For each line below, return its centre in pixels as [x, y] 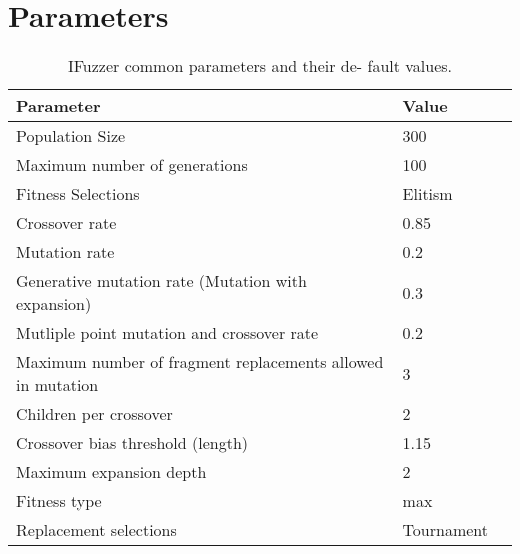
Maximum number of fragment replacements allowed [200, 362]
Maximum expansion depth [111, 472]
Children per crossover [94, 414]
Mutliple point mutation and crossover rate [167, 333]
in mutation [57, 385]
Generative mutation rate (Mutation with [161, 281]
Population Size [71, 136]
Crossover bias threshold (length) [132, 443]
